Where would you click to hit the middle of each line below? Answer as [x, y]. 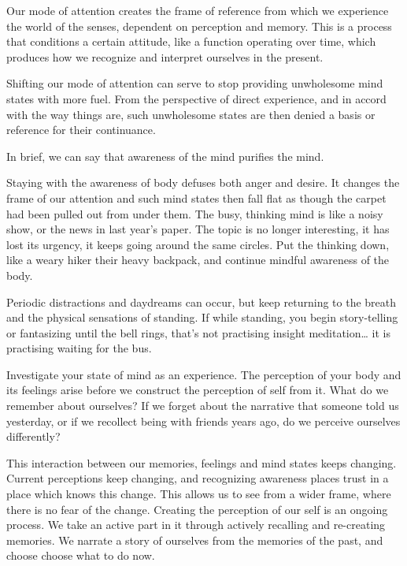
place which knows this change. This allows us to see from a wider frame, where [199, 494]
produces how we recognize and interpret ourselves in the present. [165, 56]
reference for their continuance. [81, 130]
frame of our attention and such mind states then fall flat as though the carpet [196, 197]
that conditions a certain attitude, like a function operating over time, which [191, 41]
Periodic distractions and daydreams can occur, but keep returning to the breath [202, 302]
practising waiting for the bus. [79, 348]
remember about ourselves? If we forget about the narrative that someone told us [203, 406]
